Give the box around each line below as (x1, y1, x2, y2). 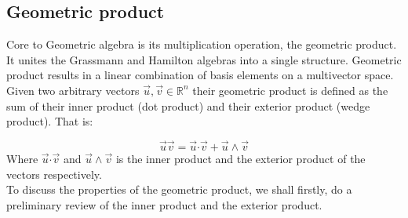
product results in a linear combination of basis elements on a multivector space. (6, 67, 394, 83)
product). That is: (6, 113, 93, 129)
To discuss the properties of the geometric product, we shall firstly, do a (6, 181, 352, 198)
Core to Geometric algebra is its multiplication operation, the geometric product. (6, 36, 397, 53)
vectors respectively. (6, 165, 102, 182)
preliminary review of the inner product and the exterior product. (6, 196, 322, 213)
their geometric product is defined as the (192, 82, 388, 98)
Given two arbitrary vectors (6, 82, 140, 98)
